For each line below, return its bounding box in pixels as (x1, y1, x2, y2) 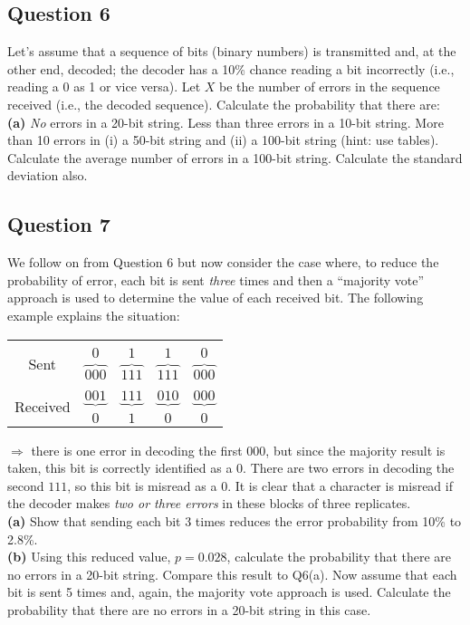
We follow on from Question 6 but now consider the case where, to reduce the (7, 253, 439, 272)
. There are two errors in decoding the (243, 458, 455, 477)
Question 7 (7, 210, 110, 238)
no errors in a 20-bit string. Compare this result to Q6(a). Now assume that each (7, 564, 457, 583)
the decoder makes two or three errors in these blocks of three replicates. (7, 494, 411, 513)
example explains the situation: (7, 305, 180, 324)
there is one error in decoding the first (31, 440, 243, 459)
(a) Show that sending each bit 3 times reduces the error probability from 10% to (7, 511, 462, 530)
